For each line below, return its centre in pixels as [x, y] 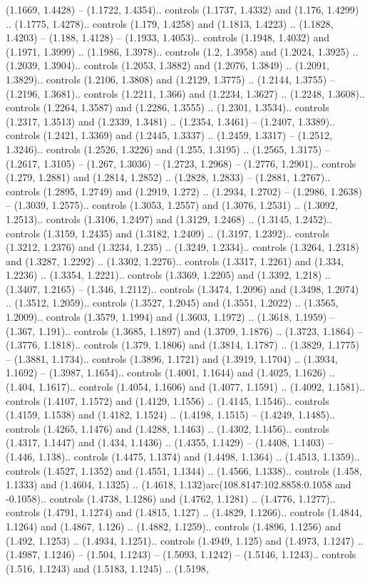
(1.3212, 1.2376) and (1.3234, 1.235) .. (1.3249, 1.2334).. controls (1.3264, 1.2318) [183, 247]
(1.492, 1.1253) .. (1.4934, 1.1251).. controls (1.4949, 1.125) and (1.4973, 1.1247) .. [185, 540]
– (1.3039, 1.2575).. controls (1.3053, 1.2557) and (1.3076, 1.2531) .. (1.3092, [172, 205]
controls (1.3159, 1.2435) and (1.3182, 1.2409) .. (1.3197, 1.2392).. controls [168, 233]
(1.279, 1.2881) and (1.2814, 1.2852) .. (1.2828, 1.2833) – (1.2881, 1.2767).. [168, 177]
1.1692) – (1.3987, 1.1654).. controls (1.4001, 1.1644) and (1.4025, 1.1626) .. [170, 372]
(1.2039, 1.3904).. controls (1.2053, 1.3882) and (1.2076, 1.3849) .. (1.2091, [168, 65]
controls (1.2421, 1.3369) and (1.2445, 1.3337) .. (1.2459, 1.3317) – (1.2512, [169, 135]
